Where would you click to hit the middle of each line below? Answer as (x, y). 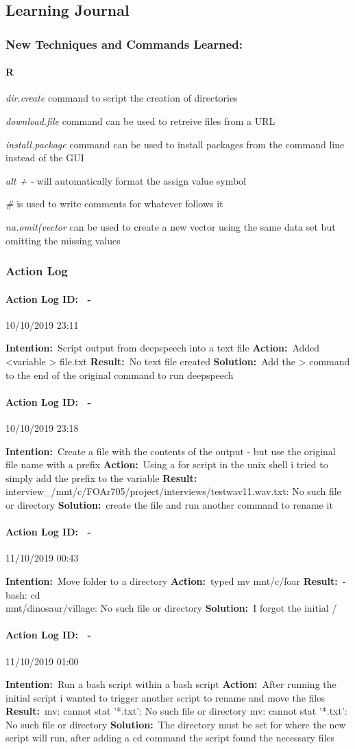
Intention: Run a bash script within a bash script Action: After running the (171, 684)
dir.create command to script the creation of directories (122, 98)
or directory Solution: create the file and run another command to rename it (169, 504)
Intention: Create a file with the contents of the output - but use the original (171, 451)
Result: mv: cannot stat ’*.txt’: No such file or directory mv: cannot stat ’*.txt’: (176, 711)
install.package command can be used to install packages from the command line (175, 144)
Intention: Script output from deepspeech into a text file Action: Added (163, 348)
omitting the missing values (63, 240)
